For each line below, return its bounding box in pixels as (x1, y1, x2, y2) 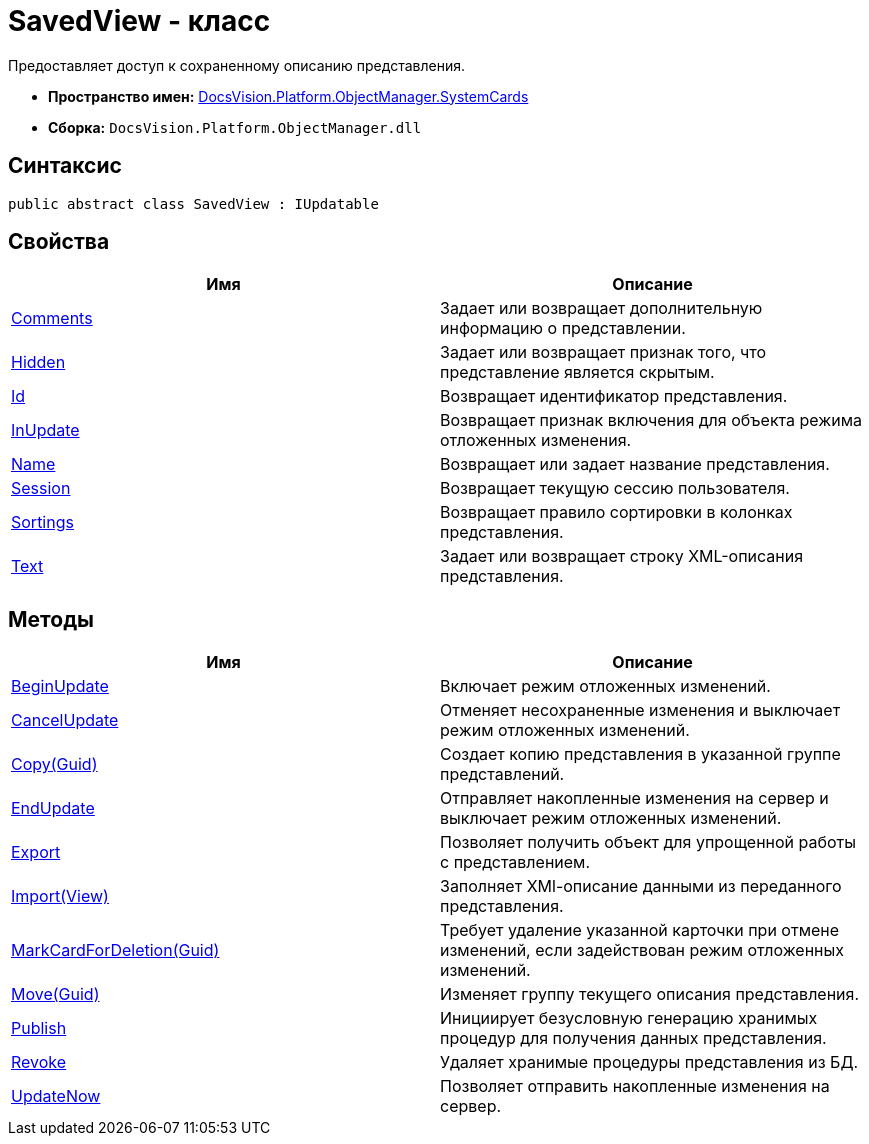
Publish (11, 1018, 67, 1039)
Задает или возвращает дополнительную (440, 298, 763, 319)
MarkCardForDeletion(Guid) (11, 940, 220, 961)
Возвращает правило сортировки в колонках (440, 502, 793, 523)
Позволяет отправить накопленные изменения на (440, 1076, 830, 1097)
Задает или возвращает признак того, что (440, 342, 767, 363)
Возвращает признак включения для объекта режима (440, 410, 862, 431)
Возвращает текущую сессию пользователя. (440, 478, 790, 499)
